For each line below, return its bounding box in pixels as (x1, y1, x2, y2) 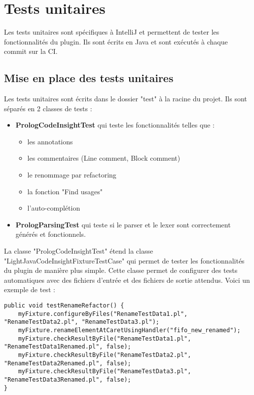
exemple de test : (4, 284, 55, 295)
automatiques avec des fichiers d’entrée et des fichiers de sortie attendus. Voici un (4, 274, 250, 285)
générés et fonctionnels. (15, 229, 86, 239)
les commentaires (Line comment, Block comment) (27, 153, 181, 163)
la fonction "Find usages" (27, 186, 103, 196)
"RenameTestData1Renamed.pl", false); (4, 343, 131, 351)
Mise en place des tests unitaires (4, 70, 174, 86)
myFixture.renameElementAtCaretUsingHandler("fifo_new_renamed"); (18, 326, 241, 334)
